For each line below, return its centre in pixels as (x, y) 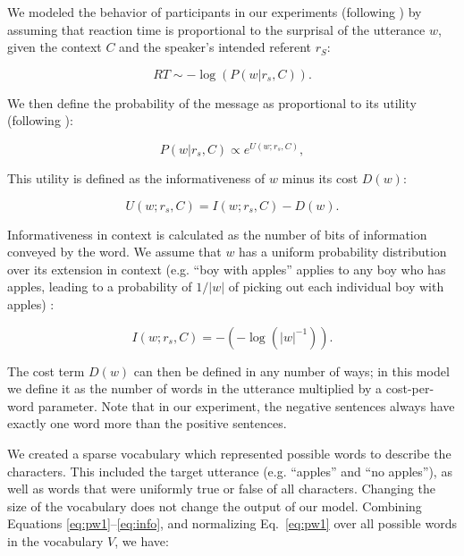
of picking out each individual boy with (336, 286)
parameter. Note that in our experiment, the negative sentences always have (246, 405)
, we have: (142, 540)
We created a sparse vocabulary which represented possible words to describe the (229, 453)
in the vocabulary (55, 540)
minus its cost (320, 177)
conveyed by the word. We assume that (114, 252)
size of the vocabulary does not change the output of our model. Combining (215, 505)
